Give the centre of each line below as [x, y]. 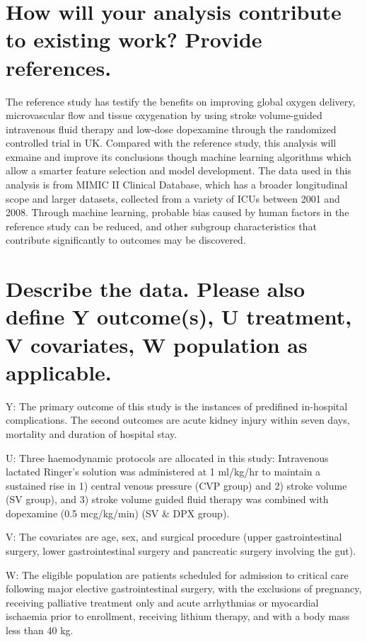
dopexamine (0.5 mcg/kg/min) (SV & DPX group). [118, 513]
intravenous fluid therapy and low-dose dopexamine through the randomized [171, 129]
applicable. [59, 372]
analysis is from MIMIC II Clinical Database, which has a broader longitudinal [177, 185]
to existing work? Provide [134, 39]
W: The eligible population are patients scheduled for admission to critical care [177, 574]
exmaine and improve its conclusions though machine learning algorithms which [179, 156]
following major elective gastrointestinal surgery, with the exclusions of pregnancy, [184, 588]
